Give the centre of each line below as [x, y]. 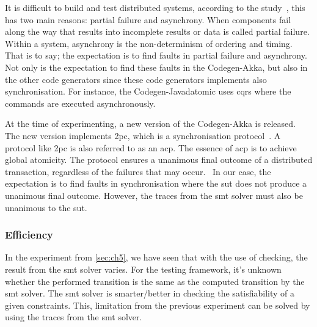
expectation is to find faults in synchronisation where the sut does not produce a [156, 183]
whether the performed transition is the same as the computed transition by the [155, 281]
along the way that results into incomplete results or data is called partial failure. [157, 31]
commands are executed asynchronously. [80, 103]
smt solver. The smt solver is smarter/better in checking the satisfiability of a [150, 293]
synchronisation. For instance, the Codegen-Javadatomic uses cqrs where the [148, 91]
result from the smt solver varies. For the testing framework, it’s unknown [143, 269]
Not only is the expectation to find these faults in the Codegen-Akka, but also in [156, 67]
